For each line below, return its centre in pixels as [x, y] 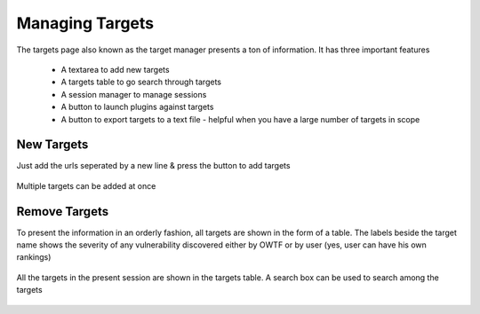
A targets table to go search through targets [141, 82]
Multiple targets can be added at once [86, 185]
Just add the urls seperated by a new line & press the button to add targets [153, 166]
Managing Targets [85, 23]
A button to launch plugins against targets [137, 107]
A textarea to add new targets [115, 69]
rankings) [34, 257]
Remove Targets [63, 212]
